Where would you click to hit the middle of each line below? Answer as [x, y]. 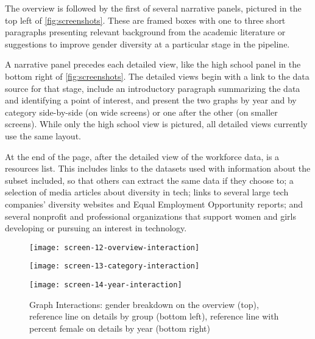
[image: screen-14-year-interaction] [106, 285]
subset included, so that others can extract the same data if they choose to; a [149, 180]
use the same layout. [43, 135]
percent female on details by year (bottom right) [120, 328]
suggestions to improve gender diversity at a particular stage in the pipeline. [147, 44]
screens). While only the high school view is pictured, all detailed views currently [156, 124]
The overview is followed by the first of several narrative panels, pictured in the [153, 8]
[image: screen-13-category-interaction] [115, 266]
